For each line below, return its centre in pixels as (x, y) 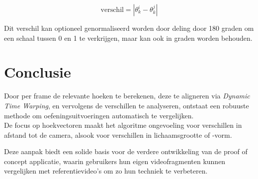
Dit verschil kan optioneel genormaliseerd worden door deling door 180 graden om (129, 28)
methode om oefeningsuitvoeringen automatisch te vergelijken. (99, 115)
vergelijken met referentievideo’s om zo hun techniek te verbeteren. (106, 171)
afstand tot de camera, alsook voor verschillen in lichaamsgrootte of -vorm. (118, 134)
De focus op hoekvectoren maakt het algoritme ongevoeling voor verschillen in (123, 125)
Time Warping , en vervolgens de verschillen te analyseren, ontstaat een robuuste (127, 105)
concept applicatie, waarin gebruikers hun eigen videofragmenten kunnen (115, 161)
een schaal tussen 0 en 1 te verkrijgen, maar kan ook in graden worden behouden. (128, 38)
